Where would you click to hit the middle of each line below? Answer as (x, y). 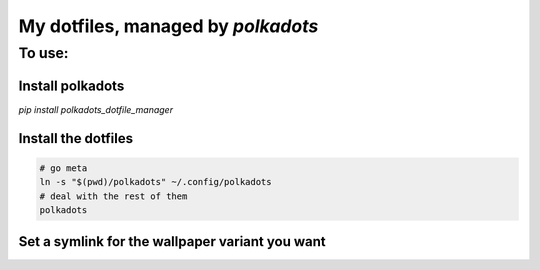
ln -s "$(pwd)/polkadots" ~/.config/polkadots (155, 182)
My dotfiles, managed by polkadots (168, 26)
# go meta (63, 168)
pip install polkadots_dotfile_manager (96, 109)
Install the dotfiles (76, 138)
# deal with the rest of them (113, 196)
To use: (43, 53)
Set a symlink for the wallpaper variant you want (172, 241)
